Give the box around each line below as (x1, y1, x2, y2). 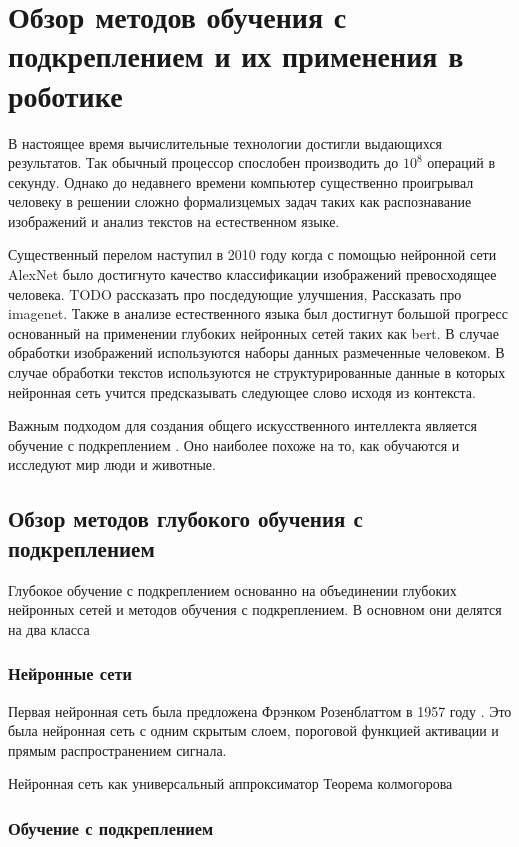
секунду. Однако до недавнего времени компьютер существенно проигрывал (8, 171, 474, 192)
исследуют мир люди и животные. (8, 454, 216, 475)
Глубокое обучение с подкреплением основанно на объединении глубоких (8, 579, 457, 600)
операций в (427, 152, 496, 173)
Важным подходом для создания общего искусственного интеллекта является (8, 415, 477, 436)
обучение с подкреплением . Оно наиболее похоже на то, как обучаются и (8, 434, 460, 455)
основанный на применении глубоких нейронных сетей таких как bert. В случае (8, 322, 500, 343)
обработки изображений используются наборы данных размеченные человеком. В (8, 342, 505, 363)
